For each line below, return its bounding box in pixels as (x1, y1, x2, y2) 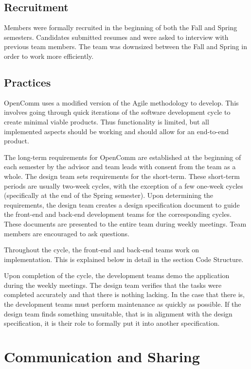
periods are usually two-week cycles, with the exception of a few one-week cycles (4, 180, 243, 191)
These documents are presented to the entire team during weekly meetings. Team (4, 218, 247, 228)
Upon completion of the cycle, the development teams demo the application (4, 270, 230, 281)
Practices (4, 74, 51, 89)
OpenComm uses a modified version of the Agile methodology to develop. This (4, 97, 239, 107)
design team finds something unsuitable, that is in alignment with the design (4, 308, 233, 318)
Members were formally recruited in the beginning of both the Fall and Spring (4, 22, 237, 33)
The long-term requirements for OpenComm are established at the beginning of (4, 152, 241, 162)
